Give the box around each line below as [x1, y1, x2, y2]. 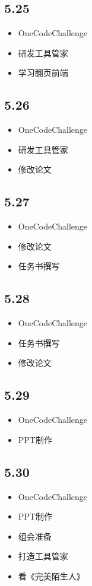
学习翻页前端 [18, 66, 68, 79]
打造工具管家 [18, 550, 68, 562]
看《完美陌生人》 [18, 569, 85, 582]
